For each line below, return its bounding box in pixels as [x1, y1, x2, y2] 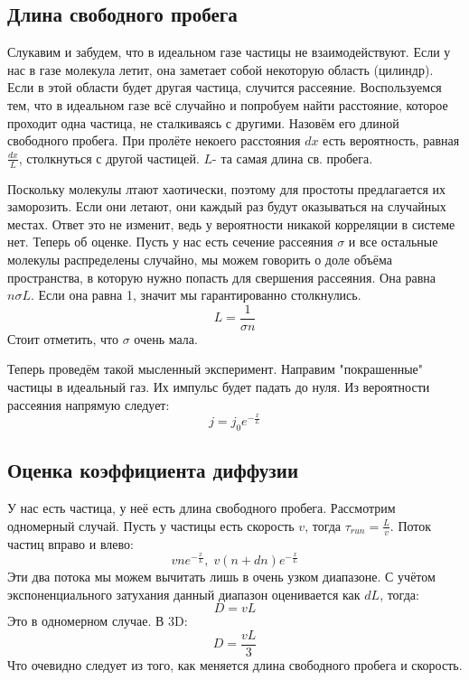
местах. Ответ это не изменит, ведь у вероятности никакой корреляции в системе [7, 214, 455, 233]
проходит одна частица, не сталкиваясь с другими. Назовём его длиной [7, 113, 399, 132]
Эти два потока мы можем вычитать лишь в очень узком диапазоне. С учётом [7, 567, 436, 586]
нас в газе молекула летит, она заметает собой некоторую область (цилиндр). [7, 60, 434, 79]
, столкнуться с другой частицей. [18, 148, 200, 167]
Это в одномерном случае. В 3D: [7, 611, 188, 630]
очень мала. [134, 329, 198, 348]
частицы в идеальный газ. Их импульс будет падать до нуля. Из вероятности [7, 377, 430, 396]
